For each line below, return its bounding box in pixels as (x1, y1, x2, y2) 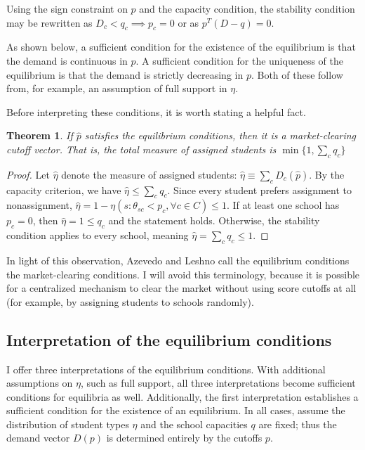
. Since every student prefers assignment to (167, 182, 352, 197)
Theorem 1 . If (6, 128, 73, 143)
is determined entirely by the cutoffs (106, 430, 263, 445)
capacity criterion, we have (6, 182, 121, 197)
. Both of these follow (251, 67, 343, 82)
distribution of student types (6, 416, 129, 431)
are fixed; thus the (258, 416, 337, 431)
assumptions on (6, 375, 73, 390)
